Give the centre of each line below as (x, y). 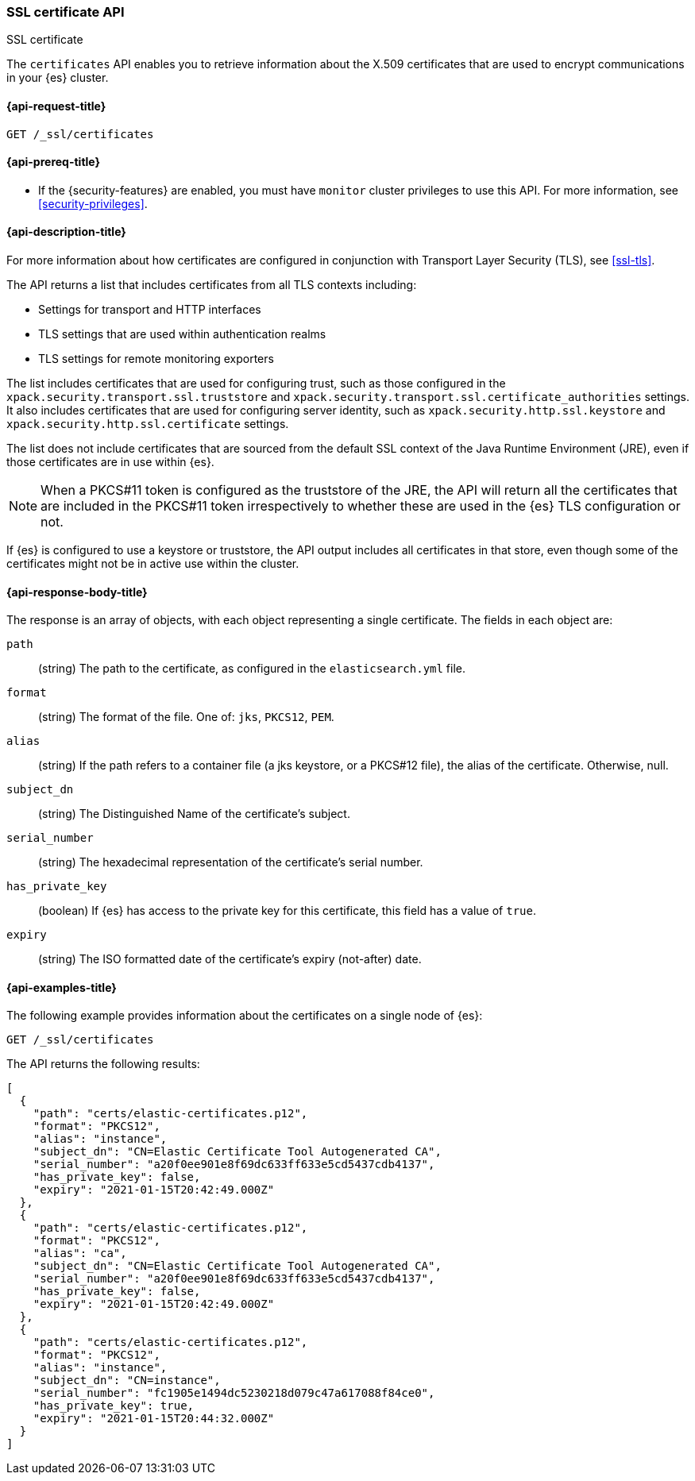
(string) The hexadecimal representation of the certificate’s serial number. (231, 862)
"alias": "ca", (80, 1253)
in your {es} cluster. (58, 78)
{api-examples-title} (62, 987)
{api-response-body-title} (77, 592)
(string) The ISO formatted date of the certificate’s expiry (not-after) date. (230, 959)
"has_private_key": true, (114, 1406)
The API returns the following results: (103, 1064)
